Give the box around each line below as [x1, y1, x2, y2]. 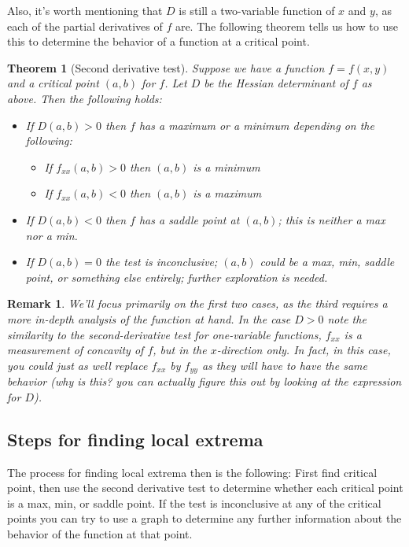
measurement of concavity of [7, 342, 144, 358]
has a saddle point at [138, 211, 240, 227]
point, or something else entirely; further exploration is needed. [25, 268, 328, 285]
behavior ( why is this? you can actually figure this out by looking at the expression [7, 373, 402, 390]
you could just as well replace [7, 357, 148, 373]
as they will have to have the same [201, 357, 367, 373]
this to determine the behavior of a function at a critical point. [7, 33, 310, 50]
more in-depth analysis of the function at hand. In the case [7, 310, 291, 327]
